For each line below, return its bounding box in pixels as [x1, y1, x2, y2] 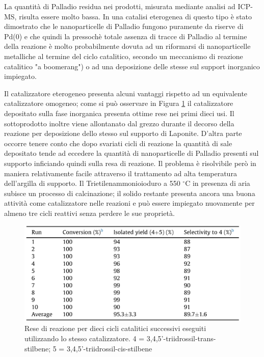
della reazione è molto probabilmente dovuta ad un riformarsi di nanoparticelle [4, 41, 251, 51]
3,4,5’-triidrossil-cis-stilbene [66, 343, 152, 353]
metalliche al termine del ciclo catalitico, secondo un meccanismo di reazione [4, 50, 243, 61]
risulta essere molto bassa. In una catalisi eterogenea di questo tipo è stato [19, 11, 252, 21]
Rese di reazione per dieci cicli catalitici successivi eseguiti [24, 323, 206, 334]
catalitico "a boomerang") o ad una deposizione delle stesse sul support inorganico [4, 61, 260, 71]
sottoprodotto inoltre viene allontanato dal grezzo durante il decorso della [4, 118, 234, 128]
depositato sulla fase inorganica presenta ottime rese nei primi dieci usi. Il [4, 107, 234, 118]
